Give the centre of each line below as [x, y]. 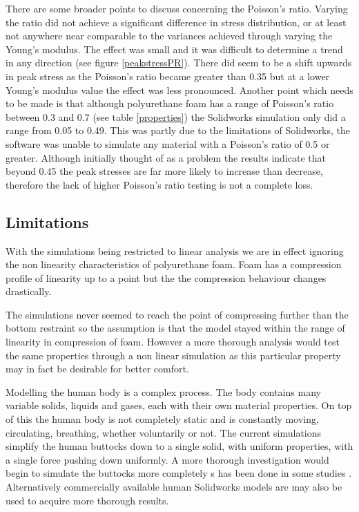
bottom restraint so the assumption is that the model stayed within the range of [175, 328]
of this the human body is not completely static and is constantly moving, [162, 419]
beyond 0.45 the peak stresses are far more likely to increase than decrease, [164, 171]
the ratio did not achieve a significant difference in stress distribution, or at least [176, 22]
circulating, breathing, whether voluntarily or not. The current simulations [164, 432]
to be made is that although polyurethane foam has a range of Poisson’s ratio [170, 103]
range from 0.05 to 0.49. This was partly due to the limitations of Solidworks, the [178, 130]
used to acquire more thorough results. [87, 500]
